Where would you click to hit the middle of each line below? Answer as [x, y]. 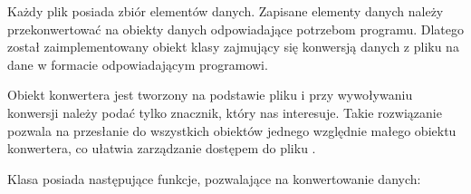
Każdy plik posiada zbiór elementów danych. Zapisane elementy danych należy [226, 11]
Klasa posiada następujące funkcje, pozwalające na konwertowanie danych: [214, 178]
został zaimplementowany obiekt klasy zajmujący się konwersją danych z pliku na [233, 47]
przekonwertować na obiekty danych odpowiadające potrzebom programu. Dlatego [236, 29]
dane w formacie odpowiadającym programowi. [138, 64]
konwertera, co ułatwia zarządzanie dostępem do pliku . [162, 148]
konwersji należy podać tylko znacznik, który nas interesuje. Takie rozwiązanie [225, 112]
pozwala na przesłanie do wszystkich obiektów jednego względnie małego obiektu [232, 130]
